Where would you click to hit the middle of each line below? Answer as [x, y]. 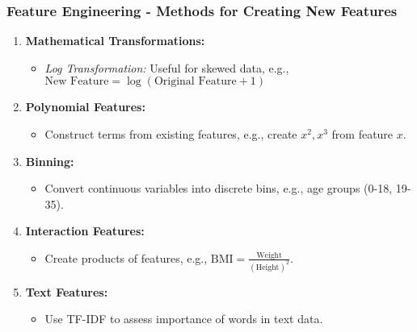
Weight [269, 255]
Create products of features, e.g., [126, 257]
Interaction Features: [85, 231]
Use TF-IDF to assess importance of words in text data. [184, 319]
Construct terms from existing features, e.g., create [171, 134]
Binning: [50, 161]
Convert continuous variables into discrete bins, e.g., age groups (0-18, [219, 188]
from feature [362, 134]
